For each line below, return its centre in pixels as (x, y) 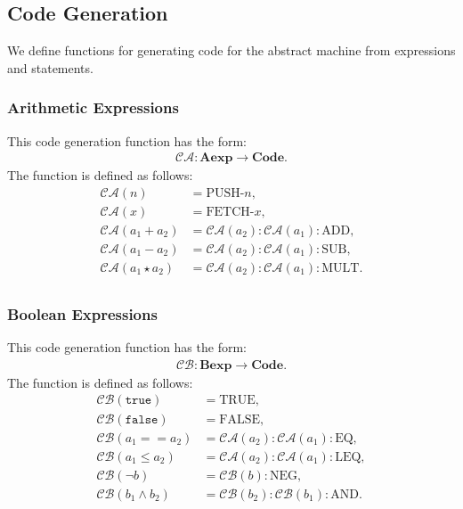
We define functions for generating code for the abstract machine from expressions (231, 50)
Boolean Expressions (82, 313)
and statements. (50, 67)
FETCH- (230, 212)
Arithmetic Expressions (93, 107)
